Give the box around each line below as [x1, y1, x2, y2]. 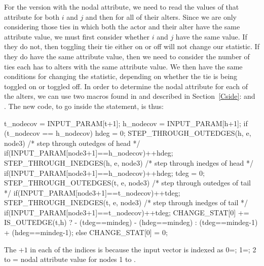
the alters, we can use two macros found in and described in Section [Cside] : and [4, 91, 255, 101]
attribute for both [4, 11, 60, 22]
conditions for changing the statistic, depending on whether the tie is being [4, 71, 238, 82]
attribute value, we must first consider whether [4, 31, 149, 42]
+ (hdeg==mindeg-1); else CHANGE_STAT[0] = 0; [4, 227, 168, 238]
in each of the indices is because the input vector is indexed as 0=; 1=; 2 [30, 244, 256, 254]
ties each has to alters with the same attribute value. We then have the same [4, 61, 243, 71]
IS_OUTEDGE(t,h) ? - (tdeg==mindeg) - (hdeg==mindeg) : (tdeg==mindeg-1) [4, 217, 258, 227]
